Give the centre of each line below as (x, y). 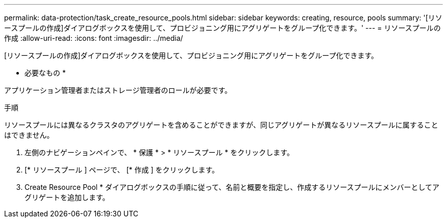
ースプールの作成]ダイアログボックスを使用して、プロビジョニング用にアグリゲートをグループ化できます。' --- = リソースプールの (222, 28)
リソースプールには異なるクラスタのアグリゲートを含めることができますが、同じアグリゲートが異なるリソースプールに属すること (221, 125)
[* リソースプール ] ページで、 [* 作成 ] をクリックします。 (122, 170)
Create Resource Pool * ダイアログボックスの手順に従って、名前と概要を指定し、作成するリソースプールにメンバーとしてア (232, 187)
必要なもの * (45, 73)
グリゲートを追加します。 (67, 197)
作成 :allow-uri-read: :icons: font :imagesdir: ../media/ (94, 38)
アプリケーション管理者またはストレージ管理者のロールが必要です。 (118, 90)
